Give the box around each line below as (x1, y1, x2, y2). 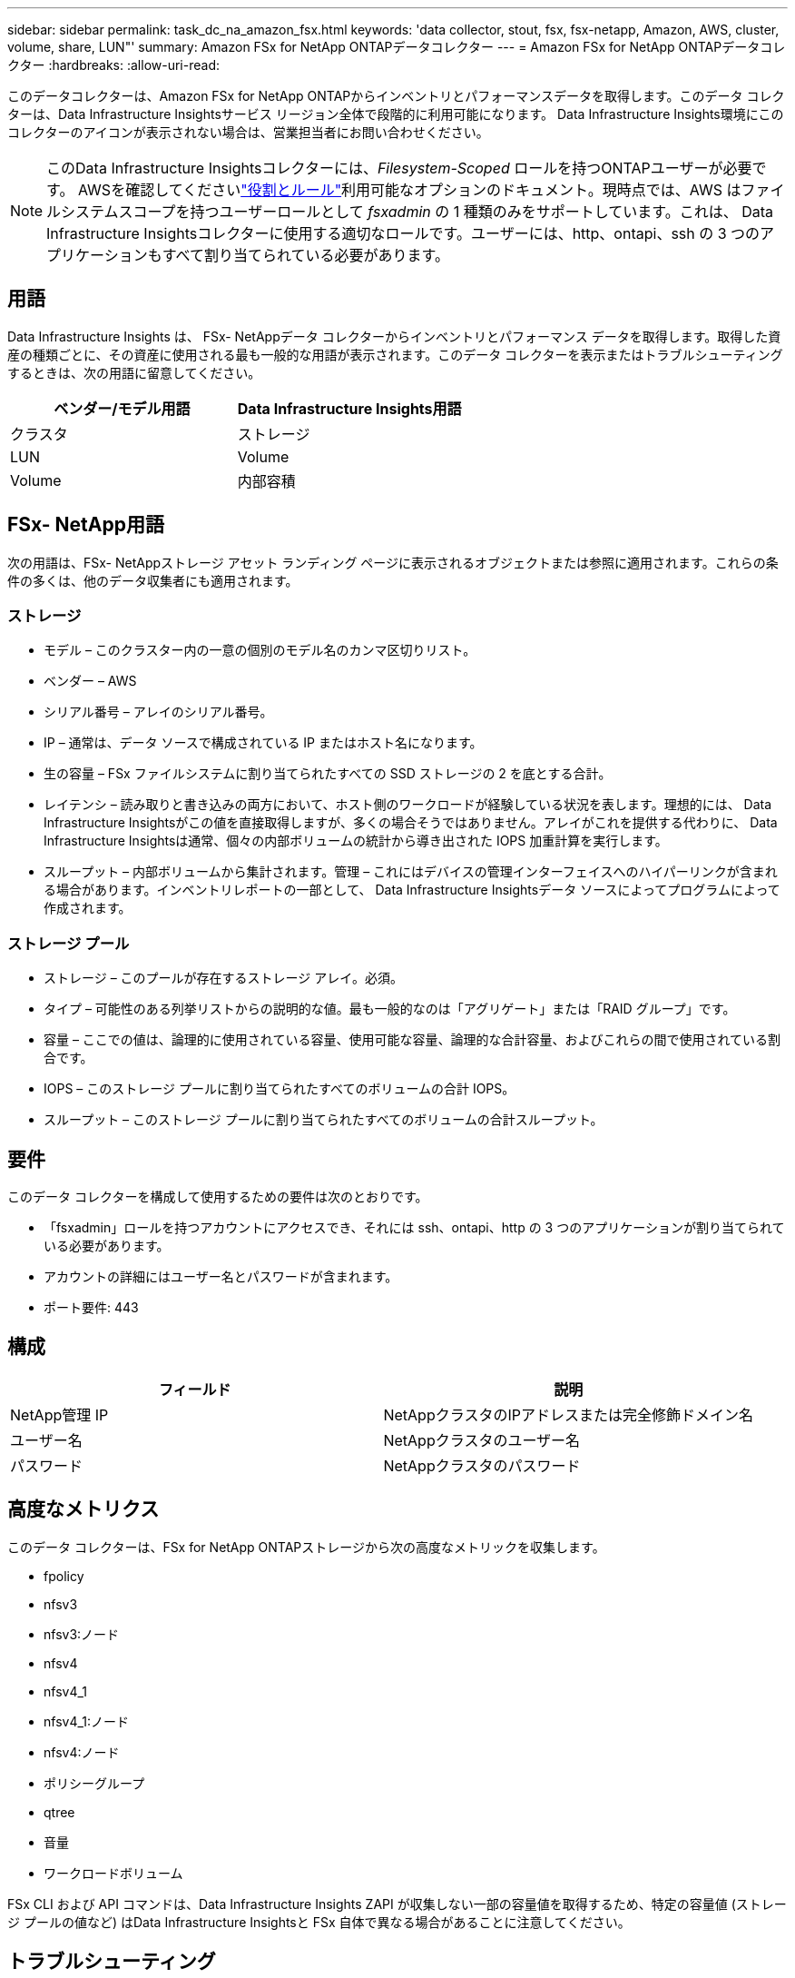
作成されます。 (44, 900, 132, 916)
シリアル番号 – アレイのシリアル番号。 (44, 704, 273, 720)
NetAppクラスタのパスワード (383, 1456, 581, 1475)
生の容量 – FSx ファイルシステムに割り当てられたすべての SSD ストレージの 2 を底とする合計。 (44, 766, 612, 782)
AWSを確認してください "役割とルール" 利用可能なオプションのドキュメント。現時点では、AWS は (77, 181, 741, 199)
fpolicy (44, 1568, 84, 1584)
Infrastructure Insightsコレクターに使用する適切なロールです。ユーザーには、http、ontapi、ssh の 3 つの (46, 224, 761, 242)
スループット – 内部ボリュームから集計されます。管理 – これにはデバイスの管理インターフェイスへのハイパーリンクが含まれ (44, 864, 778, 880)
